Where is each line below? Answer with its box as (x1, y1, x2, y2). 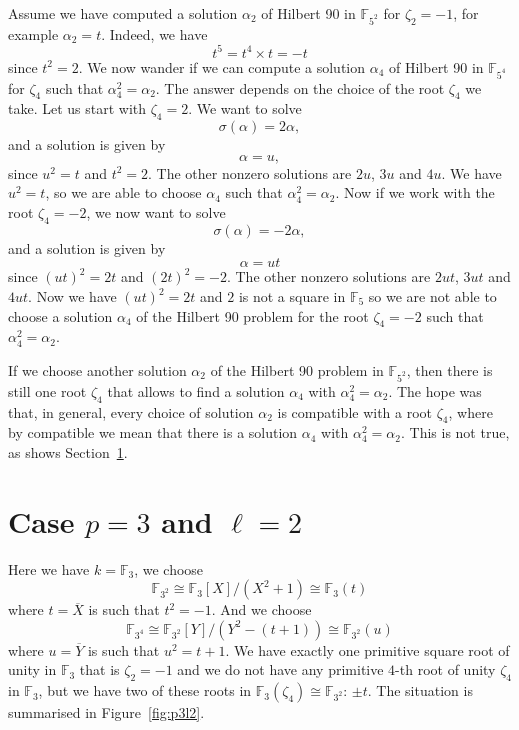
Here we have (8, 558, 90, 579)
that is (79, 659, 120, 680)
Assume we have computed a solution (8, 3, 238, 23)
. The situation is (367, 680, 473, 701)
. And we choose (211, 599, 312, 620)
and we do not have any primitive (177, 659, 384, 680)
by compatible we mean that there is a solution (8, 422, 298, 443)
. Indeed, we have (101, 23, 208, 44)
